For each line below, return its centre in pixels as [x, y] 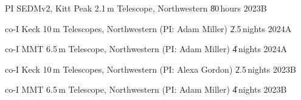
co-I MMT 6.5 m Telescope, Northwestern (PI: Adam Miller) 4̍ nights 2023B [146, 89]
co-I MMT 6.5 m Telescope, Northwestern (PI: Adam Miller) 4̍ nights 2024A [146, 49]
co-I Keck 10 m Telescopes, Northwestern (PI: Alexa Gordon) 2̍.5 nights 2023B [150, 69]
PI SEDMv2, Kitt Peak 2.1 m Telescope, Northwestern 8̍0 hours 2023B [136, 8]
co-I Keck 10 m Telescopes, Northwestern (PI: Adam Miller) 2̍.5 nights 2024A [148, 28]
